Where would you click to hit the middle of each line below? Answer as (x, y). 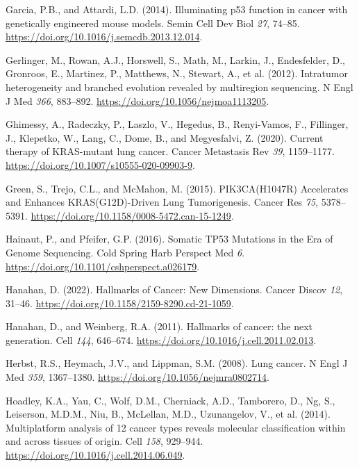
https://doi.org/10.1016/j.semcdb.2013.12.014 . (104, 36)
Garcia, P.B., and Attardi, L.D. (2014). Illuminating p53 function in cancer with (177, 9)
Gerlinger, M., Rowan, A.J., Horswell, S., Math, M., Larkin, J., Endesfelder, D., (175, 59)
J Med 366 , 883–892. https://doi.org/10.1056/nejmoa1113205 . (137, 100)
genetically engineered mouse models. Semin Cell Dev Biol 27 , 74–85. (153, 23)
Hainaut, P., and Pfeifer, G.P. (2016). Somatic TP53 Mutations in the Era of (169, 239)
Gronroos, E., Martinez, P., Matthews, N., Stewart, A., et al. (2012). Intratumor (177, 73)
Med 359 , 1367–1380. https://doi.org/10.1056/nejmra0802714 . (137, 377)
